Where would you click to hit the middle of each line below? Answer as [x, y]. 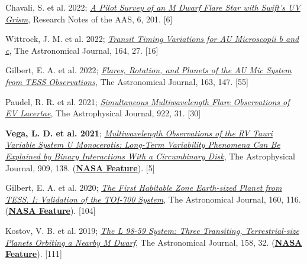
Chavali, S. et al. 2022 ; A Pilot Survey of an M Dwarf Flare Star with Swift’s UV [153, 7]
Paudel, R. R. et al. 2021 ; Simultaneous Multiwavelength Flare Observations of [148, 101]
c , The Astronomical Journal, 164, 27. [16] [82, 50]
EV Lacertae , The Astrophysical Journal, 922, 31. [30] [103, 113]
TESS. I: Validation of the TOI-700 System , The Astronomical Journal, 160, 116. [153, 199]
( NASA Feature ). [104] [51, 211]
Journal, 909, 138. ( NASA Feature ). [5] [80, 167]
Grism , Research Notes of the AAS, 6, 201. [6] [89, 19]
